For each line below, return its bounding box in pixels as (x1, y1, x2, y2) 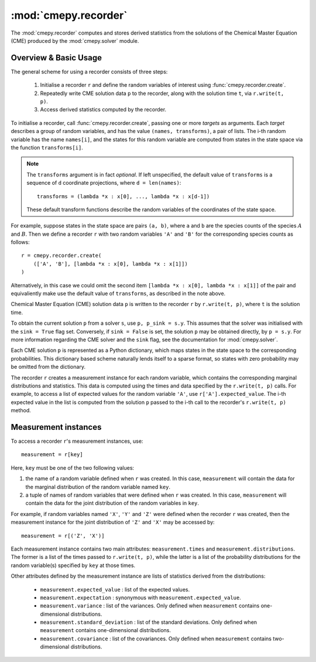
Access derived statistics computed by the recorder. (40, 106, 167, 113)
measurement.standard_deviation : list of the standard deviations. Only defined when (40, 619, 257, 626)
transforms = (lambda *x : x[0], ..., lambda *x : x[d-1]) (37, 193, 210, 199)
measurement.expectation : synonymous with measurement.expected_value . (40, 594, 241, 601)
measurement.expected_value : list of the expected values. (40, 586, 190, 593)
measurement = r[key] (21, 451, 83, 458)
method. (11, 407, 32, 414)
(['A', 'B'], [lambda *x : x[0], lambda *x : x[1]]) (33, 260, 188, 267)
